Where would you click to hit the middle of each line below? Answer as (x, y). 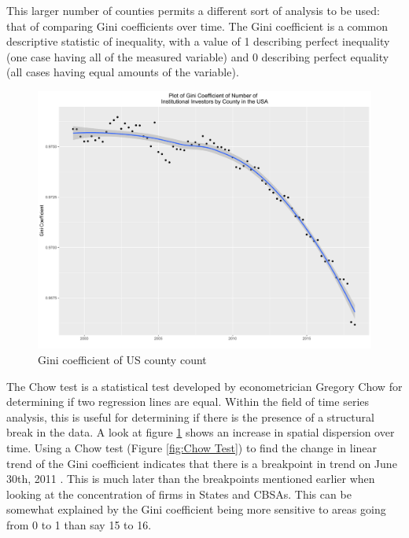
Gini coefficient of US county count (122, 360)
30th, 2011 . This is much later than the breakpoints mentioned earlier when (191, 479)
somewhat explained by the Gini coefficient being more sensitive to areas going (196, 509)
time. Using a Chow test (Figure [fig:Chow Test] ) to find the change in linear (192, 448)
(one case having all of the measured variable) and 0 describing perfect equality (198, 56)
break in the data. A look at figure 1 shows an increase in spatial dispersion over (201, 432)
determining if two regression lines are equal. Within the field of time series (188, 402)
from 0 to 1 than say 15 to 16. (79, 525)
